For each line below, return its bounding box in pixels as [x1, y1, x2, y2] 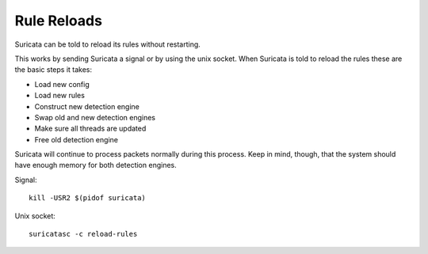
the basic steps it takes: [14, 65, 93, 74]
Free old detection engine [34, 135, 119, 144]
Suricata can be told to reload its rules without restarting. [14, 40, 201, 49]
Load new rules [34, 91, 85, 100]
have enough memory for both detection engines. [14, 161, 178, 170]
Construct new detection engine [34, 101, 140, 111]
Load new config [34, 79, 90, 89]
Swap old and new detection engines [34, 112, 156, 122]
